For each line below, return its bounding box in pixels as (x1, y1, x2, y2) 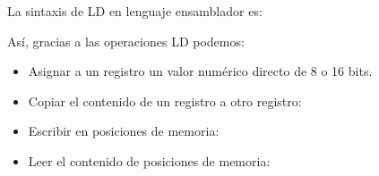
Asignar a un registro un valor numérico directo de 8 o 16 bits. (28, 62, 373, 80)
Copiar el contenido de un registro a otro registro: (28, 91, 302, 110)
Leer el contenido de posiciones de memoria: (28, 151, 271, 170)
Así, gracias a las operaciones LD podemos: (7, 31, 245, 50)
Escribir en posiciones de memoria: (28, 122, 220, 140)
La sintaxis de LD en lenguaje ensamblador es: (7, 2, 263, 20)
